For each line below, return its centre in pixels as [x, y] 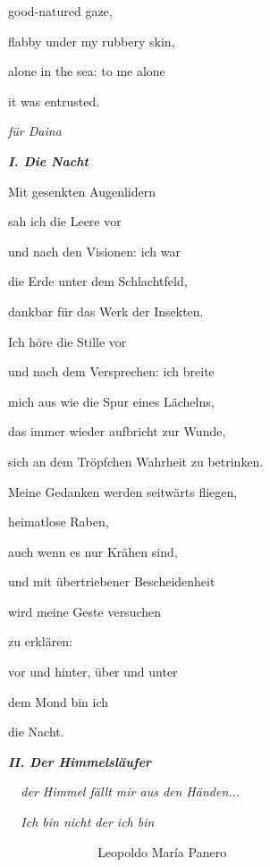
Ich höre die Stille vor [67, 341]
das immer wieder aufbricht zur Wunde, [117, 431]
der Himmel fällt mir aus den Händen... [131, 791]
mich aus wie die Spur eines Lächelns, [111, 401]
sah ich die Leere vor [65, 221]
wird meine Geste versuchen [85, 611]
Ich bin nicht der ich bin [88, 822]
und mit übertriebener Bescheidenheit [112, 581]
